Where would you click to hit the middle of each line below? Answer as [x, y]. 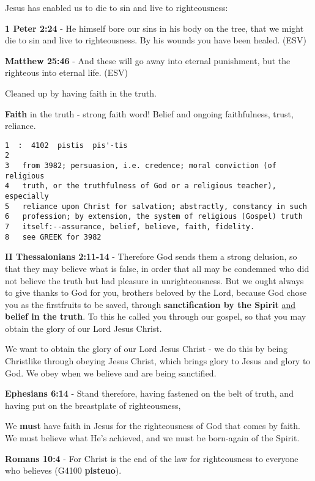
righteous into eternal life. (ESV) [67, 72]
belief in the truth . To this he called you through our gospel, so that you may [156, 316]
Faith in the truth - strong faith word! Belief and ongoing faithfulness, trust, [149, 113]
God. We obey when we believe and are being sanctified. [111, 373]
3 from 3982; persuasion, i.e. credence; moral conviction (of [141, 166]
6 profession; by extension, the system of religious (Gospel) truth [154, 217]
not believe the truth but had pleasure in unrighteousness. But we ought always [154, 280]
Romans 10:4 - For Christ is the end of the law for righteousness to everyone [152, 458]
